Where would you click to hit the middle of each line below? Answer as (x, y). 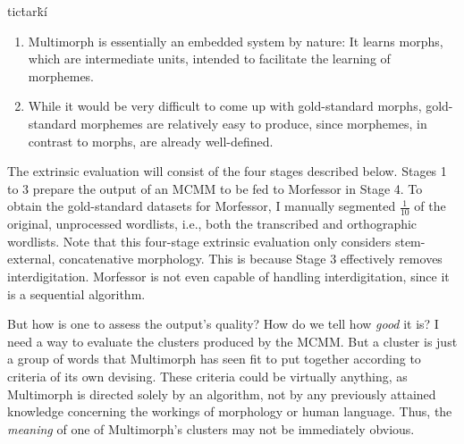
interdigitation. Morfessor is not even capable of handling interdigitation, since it (228, 276)
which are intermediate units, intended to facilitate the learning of (209, 59)
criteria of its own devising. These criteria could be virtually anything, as (207, 376)
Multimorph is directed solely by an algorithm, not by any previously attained (222, 394)
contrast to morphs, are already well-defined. (151, 141)
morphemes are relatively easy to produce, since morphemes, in (254, 123)
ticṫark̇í (27, 11)
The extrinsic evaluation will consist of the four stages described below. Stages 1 (227, 171)
